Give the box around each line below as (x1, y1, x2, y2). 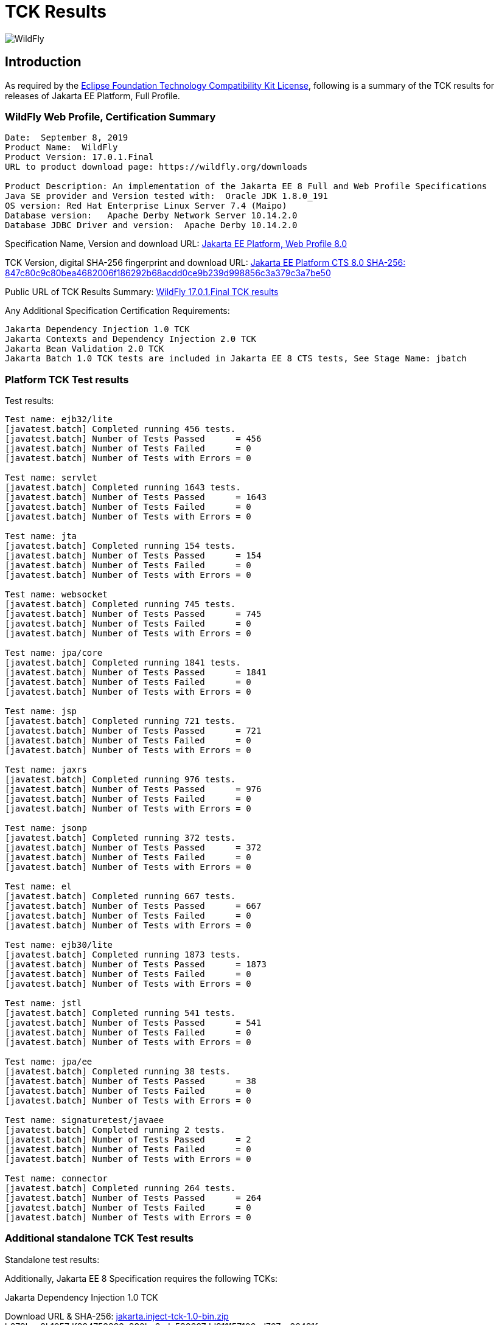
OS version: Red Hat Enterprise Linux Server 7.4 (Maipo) (5, 201, 287, 211)
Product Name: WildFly (5, 142, 118, 153)
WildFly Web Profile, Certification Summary (5, 110, 216, 123)
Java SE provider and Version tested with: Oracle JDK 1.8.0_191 (5, 191, 329, 201)
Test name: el (5, 882, 72, 892)
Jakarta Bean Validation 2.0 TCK (5, 344, 164, 354)
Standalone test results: (5, 1254, 100, 1265)
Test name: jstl (5, 998, 82, 1009)
